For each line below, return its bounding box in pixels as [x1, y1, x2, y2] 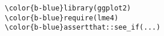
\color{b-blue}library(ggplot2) [5, 4, 131, 12]
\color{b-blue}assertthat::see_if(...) [5, 23, 160, 32]
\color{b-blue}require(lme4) [5, 13, 119, 22]
